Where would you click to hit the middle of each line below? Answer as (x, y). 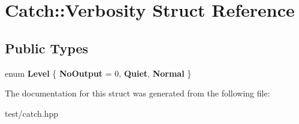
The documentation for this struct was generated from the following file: (138, 93)
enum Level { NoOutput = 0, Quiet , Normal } (98, 73)
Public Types (47, 48)
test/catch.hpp (32, 113)
